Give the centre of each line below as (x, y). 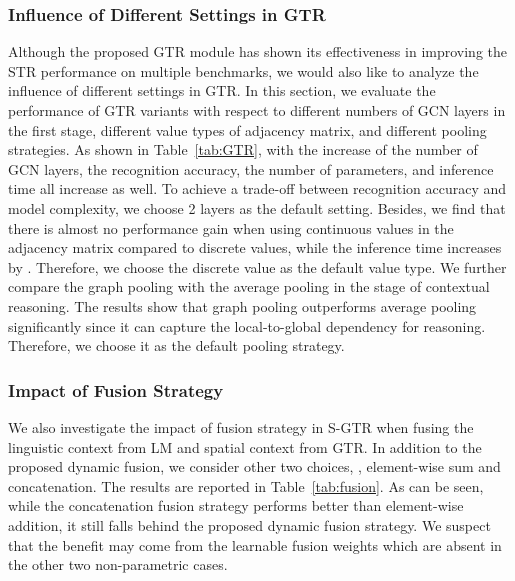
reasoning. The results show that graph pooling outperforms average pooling (242, 305)
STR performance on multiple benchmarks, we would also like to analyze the (243, 70)
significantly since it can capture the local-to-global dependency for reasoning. (247, 325)
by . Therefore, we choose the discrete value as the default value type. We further (257, 266)
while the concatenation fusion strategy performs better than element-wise (236, 505)
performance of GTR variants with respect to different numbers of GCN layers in (257, 110)
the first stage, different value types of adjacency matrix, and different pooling (247, 129)
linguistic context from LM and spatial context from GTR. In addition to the (245, 446)
